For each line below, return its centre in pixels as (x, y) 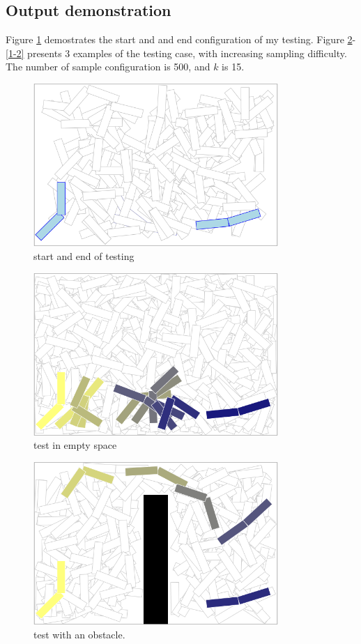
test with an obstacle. (79, 635)
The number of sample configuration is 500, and (108, 67)
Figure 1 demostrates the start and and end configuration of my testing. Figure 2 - (181, 39)
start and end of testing (84, 255)
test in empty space (75, 445)
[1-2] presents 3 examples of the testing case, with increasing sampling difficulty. (176, 53)
